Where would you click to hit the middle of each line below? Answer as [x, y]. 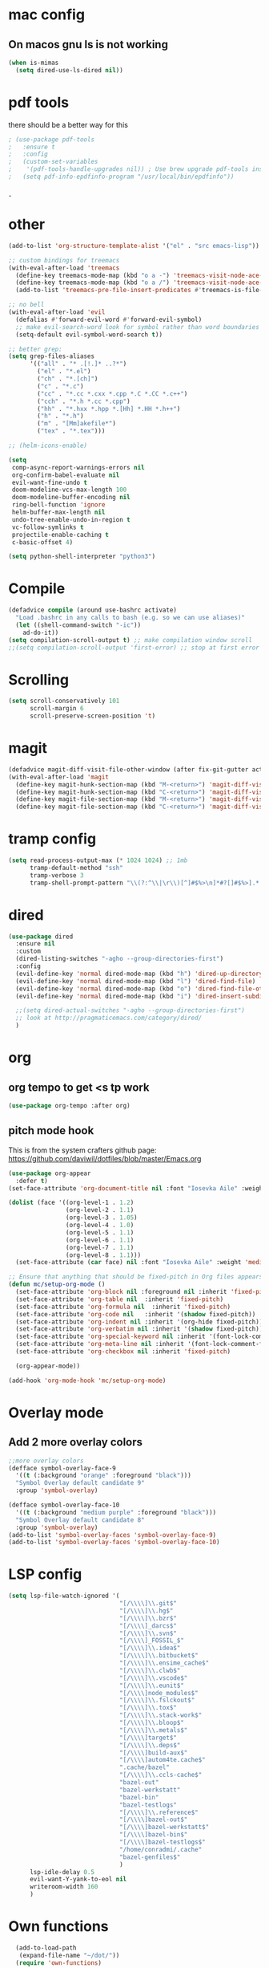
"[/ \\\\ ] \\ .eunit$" [151, 1685]
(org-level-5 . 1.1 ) [100, 1232]
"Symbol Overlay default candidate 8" [80, 1520]
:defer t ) [32, 1181]
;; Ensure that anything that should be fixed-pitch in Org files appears [136, 1277]
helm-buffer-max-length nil [58, 512]
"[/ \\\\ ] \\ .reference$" [159, 1812]
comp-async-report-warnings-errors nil [78, 467]
